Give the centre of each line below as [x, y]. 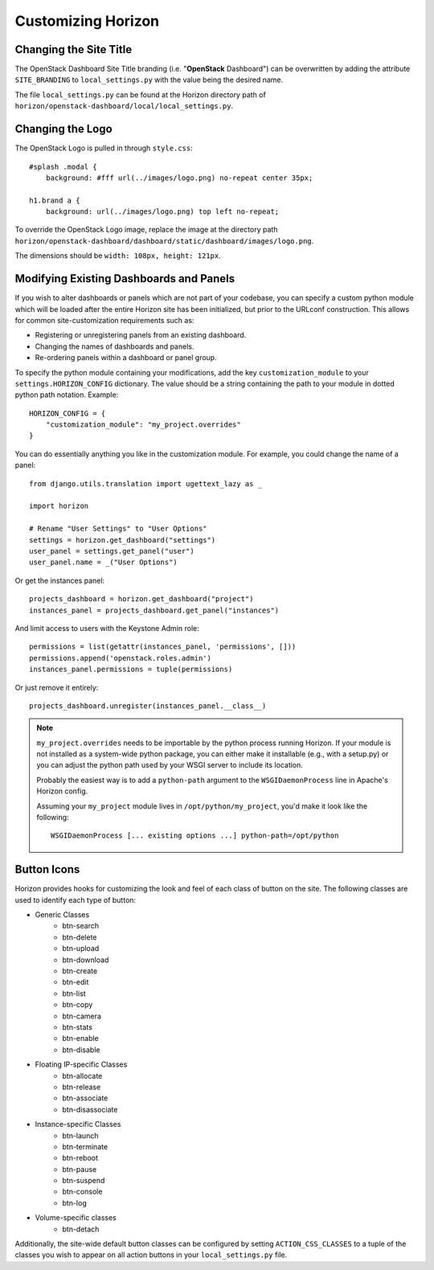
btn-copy [78, 1005]
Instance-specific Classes [78, 1125]
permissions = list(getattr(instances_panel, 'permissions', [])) [163, 647]
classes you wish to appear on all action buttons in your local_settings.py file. [151, 1255]
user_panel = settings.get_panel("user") [112, 551]
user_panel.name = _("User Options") [104, 562]
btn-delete [80, 937]
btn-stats [77, 1027]
